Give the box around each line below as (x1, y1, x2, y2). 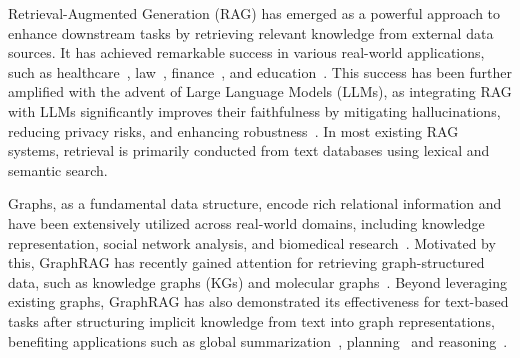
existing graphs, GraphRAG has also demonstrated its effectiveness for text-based (8, 291, 509, 312)
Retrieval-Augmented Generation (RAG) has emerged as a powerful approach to (8, 3, 501, 23)
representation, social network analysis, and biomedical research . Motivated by (8, 232, 496, 253)
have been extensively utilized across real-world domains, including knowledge (8, 212, 485, 233)
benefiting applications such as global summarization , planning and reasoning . (8, 330, 508, 351)
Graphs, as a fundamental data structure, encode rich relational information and (8, 193, 502, 214)
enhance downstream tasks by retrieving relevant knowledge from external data (8, 22, 494, 43)
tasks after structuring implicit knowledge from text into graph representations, (8, 310, 495, 331)
